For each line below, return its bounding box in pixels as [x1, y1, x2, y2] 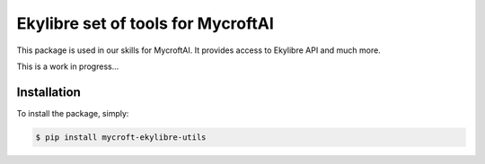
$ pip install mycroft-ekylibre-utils [35, 132, 207, 142]
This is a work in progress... [16, 61, 119, 72]
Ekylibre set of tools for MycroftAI [16, 13, 274, 33]
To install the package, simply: [16, 108, 129, 118]
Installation [16, 84, 81, 99]
